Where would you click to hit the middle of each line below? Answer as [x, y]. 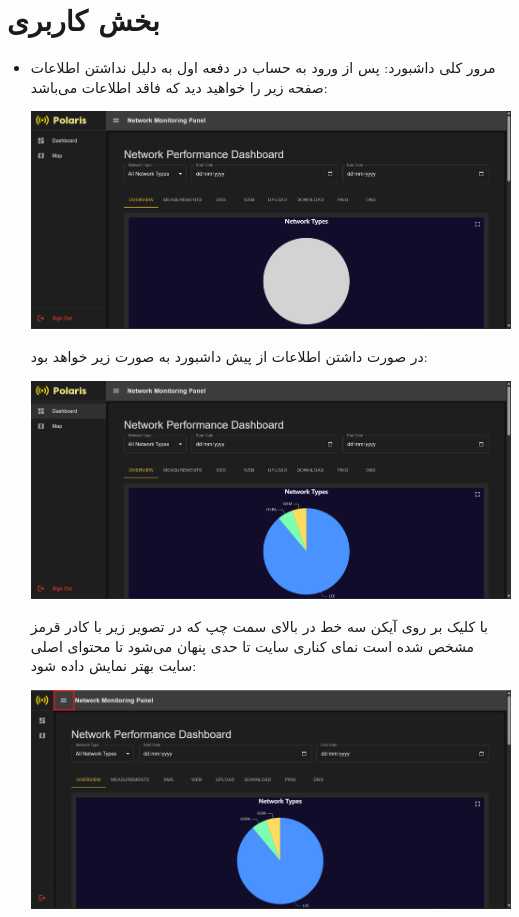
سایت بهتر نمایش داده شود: [113, 665]
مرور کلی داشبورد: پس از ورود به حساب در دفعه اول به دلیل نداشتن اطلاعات [263, 67]
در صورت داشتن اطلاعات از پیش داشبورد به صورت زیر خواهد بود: [229, 356]
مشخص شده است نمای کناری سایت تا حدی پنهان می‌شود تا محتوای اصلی [252, 645]
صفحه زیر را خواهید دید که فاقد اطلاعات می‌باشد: [179, 86]
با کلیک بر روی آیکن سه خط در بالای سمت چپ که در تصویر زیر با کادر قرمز [259, 626]
